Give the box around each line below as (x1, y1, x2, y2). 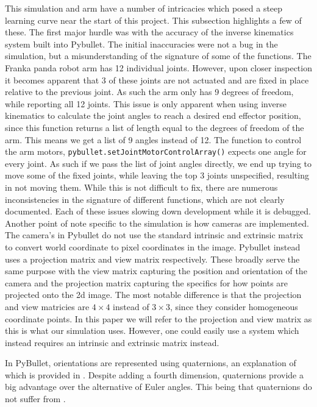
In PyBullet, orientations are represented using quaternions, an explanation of (5, 356, 296, 369)
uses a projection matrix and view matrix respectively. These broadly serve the (5, 252, 300, 265)
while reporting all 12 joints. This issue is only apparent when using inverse (5, 97, 287, 110)
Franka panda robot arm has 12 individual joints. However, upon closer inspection (5, 61, 312, 74)
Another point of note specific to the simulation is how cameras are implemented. (5, 216, 309, 229)
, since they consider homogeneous (169, 300, 298, 313)
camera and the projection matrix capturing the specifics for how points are (5, 276, 288, 289)
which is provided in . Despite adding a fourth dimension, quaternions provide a (5, 368, 304, 381)
